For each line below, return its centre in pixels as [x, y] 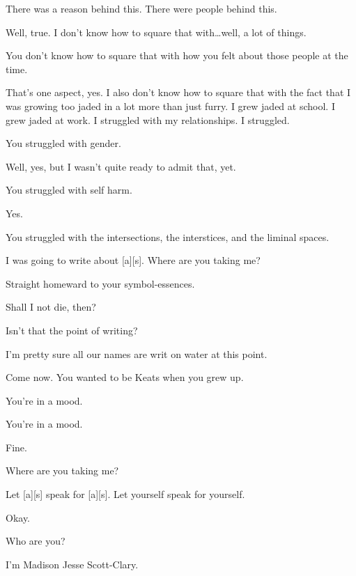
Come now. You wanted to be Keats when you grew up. [125, 377]
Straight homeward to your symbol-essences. [100, 283]
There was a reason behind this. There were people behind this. [141, 8]
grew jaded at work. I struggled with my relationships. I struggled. [148, 119]
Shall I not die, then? [51, 307]
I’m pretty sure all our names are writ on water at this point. [137, 353]
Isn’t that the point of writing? [72, 330]
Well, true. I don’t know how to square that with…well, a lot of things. [156, 32]
